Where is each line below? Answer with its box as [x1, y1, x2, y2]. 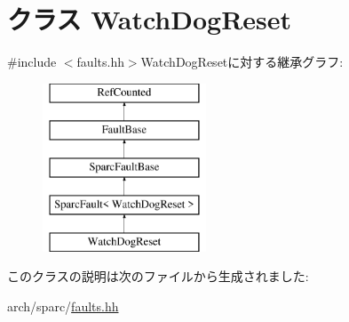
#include [7, 52, 57, 71]
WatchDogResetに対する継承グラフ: [140, 52, 344, 71]
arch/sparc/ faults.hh [7, 296, 119, 315]
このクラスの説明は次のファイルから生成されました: [7, 267, 309, 286]
